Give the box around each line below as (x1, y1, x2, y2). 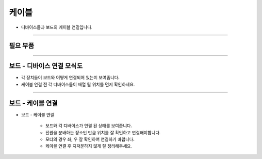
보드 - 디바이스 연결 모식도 (9, 62, 83, 70)
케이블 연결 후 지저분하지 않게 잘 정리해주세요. (45, 143, 132, 149)
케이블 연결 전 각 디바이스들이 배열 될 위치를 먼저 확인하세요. (21, 81, 135, 87)
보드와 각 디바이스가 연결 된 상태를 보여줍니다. (45, 123, 132, 128)
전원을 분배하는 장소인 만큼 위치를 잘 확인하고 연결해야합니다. (45, 129, 161, 135)
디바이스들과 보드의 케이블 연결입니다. (21, 24, 93, 30)
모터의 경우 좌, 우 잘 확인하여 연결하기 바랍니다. (45, 136, 135, 142)
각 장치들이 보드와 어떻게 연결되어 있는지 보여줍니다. (21, 75, 120, 80)
